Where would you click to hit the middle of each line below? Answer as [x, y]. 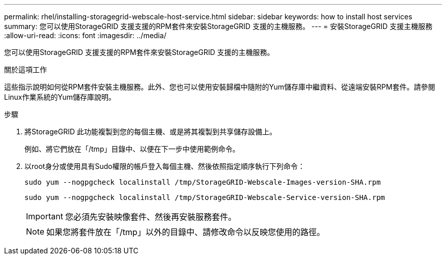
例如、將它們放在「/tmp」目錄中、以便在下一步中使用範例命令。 [132, 149]
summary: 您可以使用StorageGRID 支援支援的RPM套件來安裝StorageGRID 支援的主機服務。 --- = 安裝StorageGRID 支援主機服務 [218, 26]
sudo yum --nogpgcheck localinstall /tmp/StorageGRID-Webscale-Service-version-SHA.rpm [205, 197]
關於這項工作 [25, 69]
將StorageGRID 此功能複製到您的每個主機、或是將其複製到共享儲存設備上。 [150, 132]
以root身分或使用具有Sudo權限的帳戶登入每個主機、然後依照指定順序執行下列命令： [165, 166]
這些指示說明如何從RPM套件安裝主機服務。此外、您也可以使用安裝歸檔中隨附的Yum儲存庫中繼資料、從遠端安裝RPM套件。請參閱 [220, 87]
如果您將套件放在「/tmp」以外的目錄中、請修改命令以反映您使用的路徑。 [186, 232]
